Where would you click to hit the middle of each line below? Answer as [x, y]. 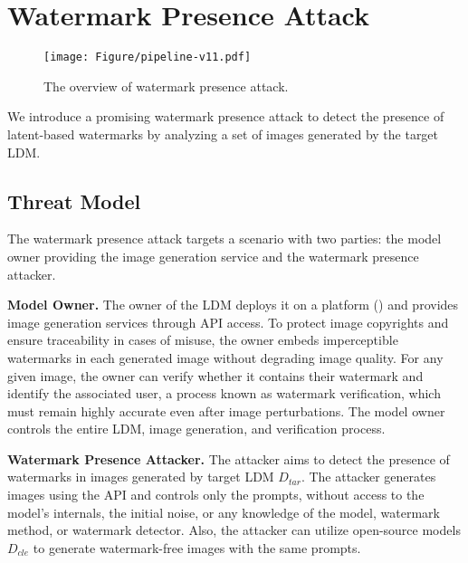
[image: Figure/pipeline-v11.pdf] [148, 57]
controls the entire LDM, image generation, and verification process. [196, 429]
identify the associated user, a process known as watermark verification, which [224, 393]
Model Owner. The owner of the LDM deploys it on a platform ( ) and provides [233, 305]
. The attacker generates [368, 477]
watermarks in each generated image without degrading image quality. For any [225, 357]
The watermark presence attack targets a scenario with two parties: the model [224, 239]
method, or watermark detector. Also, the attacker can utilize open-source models [234, 530]
